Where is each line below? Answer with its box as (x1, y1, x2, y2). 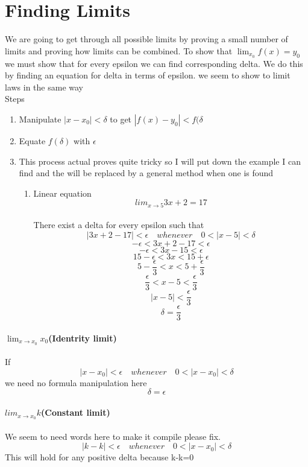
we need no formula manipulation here (5, 376, 147, 389)
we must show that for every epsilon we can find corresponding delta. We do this (5, 57, 303, 69)
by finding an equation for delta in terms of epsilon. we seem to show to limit (5, 69, 291, 81)
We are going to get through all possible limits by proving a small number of (5, 33, 288, 45)
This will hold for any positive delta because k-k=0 (5, 451, 194, 463)
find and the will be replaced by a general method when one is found (19, 167, 274, 179)
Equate (19, 134, 46, 147)
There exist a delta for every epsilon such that (33, 218, 204, 231)
